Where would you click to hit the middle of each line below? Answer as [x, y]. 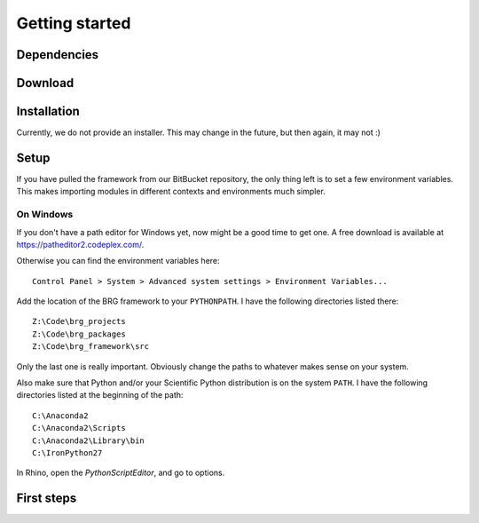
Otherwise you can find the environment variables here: [118, 261]
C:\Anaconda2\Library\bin [89, 440]
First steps [47, 499]
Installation [48, 111]
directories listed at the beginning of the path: [100, 395]
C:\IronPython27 [67, 453]
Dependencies [58, 55]
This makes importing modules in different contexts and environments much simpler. [171, 192]
